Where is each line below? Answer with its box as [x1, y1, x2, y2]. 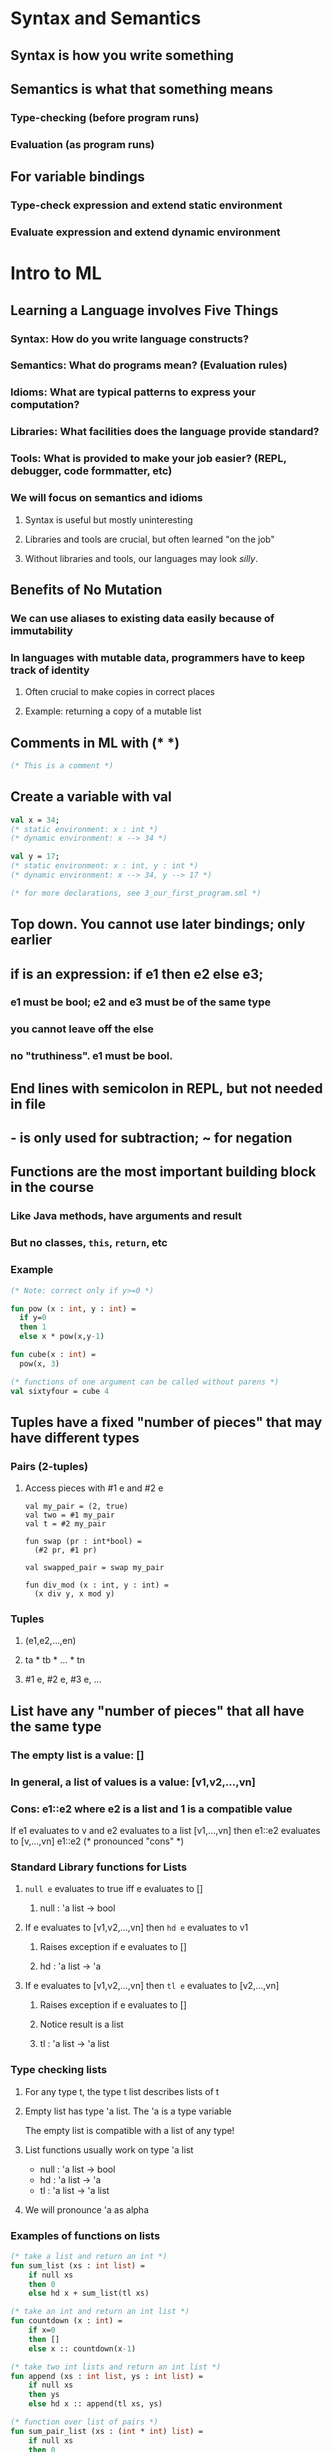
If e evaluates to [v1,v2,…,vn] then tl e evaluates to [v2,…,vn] [24, 1980, 280, 1992]
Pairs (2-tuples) [10, 1459, 89, 1473]
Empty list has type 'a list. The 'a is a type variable [24, 2105, 232, 2117]
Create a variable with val [10, 788, 172, 806]
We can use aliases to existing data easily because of [10, 611, 275, 625]
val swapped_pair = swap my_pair [24, 1563, 165, 1573]
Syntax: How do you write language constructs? [10, 332, 250, 346]
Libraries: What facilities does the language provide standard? [10, 425, 320, 439]
